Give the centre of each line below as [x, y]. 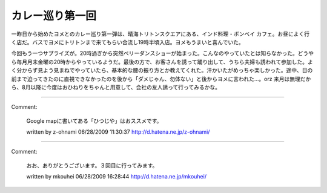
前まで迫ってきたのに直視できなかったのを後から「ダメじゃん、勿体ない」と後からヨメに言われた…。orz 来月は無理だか [161, 79]
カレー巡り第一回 [54, 16]
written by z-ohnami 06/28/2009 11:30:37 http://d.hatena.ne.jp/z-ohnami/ [118, 132]
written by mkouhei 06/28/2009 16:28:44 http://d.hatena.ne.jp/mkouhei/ [117, 177]
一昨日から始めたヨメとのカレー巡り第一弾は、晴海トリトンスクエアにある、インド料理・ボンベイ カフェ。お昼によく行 [160, 34]
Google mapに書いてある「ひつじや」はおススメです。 [94, 120]
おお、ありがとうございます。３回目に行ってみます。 [92, 165]
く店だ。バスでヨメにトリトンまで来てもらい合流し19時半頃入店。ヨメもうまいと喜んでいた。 [128, 42]
